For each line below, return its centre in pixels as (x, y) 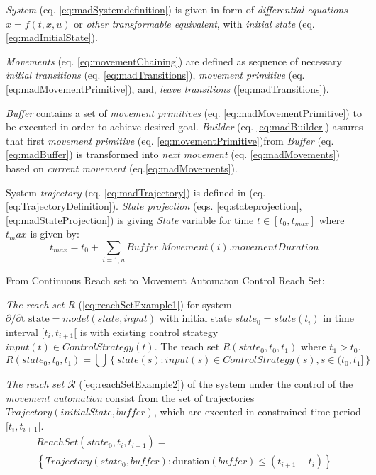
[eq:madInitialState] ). (52, 37)
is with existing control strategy (149, 332)
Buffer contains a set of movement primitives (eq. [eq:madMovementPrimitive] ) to (184, 112)
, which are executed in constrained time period (257, 412)
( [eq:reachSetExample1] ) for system (155, 304)
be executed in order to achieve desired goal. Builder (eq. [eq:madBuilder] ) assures (184, 127)
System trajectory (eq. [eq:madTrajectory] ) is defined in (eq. (136, 192)
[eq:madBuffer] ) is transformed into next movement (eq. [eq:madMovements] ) (173, 154)
